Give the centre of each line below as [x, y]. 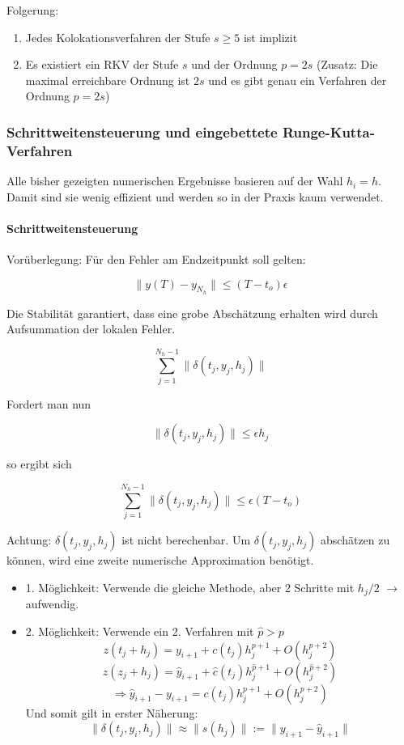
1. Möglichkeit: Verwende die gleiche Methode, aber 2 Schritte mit [190, 587]
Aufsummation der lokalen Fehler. [91, 329]
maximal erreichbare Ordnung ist [108, 80]
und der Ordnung [234, 64]
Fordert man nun [49, 403]
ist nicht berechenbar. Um [186, 540]
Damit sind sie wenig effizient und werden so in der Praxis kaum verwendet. [195, 196]
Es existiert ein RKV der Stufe [102, 64]
